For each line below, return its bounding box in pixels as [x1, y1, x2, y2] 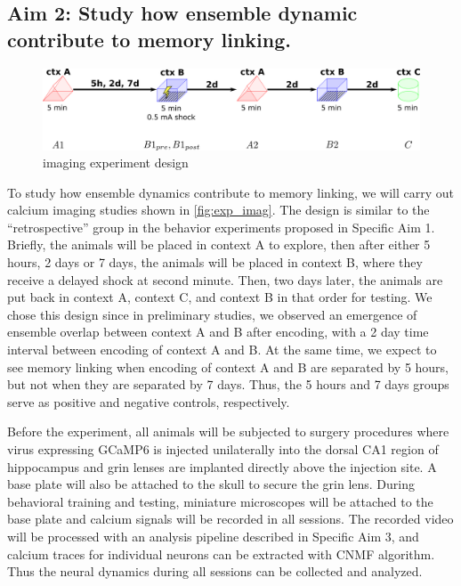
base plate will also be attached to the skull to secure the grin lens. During [7, 475, 416, 493]
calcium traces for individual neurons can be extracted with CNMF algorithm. [7, 544, 435, 563]
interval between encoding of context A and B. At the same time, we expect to [7, 340, 437, 359]
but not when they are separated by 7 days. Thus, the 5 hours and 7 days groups [7, 375, 449, 394]
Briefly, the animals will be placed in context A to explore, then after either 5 [7, 235, 431, 254]
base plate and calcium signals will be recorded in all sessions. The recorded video [7, 509, 454, 528]
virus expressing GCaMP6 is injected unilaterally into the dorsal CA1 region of [7, 440, 439, 459]
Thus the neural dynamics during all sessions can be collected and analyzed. [7, 562, 423, 581]
